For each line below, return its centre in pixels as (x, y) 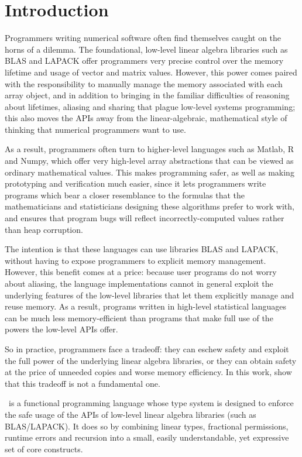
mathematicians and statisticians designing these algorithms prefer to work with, (150, 206)
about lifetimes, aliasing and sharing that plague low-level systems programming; (150, 106)
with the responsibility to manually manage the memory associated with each (144, 83)
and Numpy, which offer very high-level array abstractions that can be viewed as (149, 161)
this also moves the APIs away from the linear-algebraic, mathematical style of (146, 118)
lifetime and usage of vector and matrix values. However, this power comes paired (151, 72)
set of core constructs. (44, 449)
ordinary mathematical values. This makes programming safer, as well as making (150, 172)
